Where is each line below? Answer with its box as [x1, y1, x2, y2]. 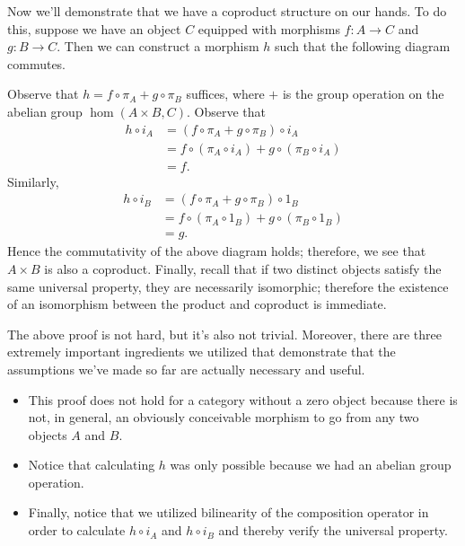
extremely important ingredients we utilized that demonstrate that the [7, 342, 396, 361]
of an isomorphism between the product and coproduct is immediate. [7, 295, 387, 313]
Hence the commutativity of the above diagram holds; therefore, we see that [7, 242, 426, 260]
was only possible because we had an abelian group [170, 455, 452, 474]
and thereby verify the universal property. [218, 521, 448, 540]
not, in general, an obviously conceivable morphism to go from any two [28, 408, 419, 427]
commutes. [7, 54, 66, 73]
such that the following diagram [275, 37, 451, 56]
